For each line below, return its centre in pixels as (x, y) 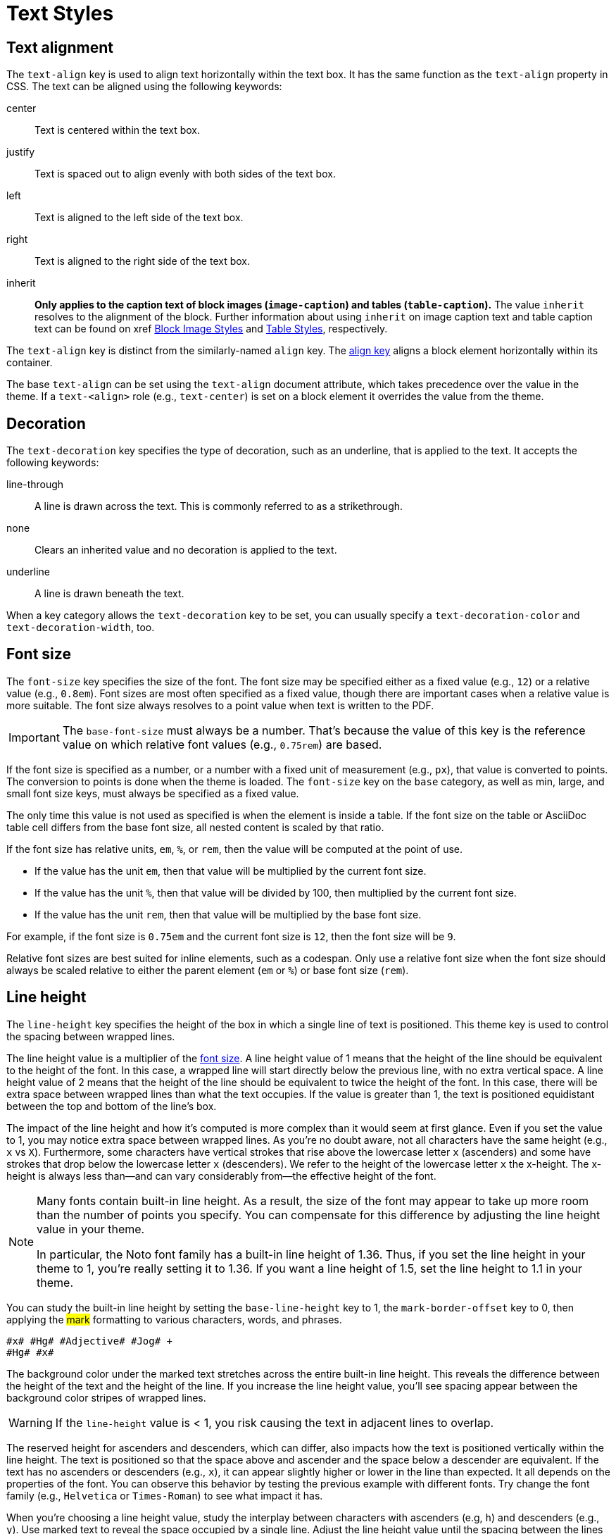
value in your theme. (91, 1229)
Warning (31, 1422)
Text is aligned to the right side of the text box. (143, 261)
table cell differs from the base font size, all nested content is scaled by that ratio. (195, 827)
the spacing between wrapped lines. (91, 1036)
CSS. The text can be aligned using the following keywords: (144, 87)
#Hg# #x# (30, 1352)
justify (21, 152)
